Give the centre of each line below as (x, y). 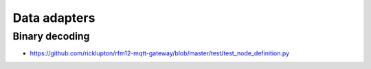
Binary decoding (51, 36)
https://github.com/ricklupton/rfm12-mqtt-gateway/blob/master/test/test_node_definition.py (160, 53)
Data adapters (54, 18)
